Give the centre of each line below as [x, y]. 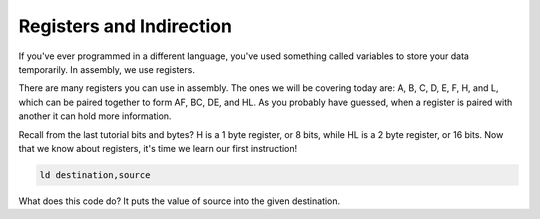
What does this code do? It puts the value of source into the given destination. [179, 201]
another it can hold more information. [95, 116]
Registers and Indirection [125, 26]
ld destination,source [95, 174]
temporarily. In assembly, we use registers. [106, 69]
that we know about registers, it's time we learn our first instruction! [158, 148]
